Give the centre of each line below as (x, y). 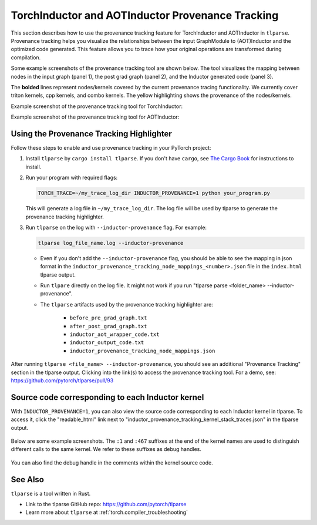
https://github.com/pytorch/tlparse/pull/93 (62, 380)
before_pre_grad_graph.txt (108, 318)
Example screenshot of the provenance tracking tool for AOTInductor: (95, 117)
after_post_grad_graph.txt (108, 326)
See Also (27, 479)
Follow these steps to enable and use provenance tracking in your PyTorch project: (111, 147)
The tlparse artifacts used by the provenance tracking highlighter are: (127, 304)
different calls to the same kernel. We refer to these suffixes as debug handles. (106, 449)
